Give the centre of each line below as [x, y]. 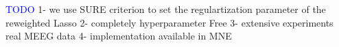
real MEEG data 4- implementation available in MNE [119, 36]
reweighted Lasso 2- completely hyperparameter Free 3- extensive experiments [169, 22]
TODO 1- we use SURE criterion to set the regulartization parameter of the [166, 9]
